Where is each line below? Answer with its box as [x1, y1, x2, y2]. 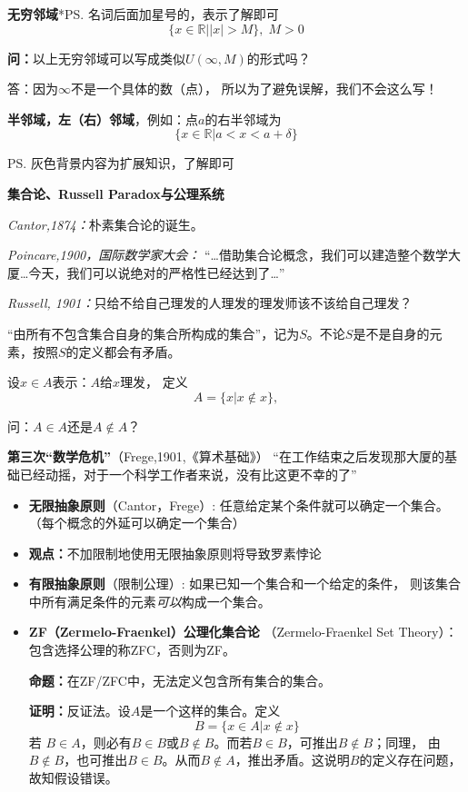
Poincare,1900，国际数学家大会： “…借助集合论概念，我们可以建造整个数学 [7, 245, 448, 264]
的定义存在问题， [359, 750, 462, 769]
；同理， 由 [373, 732, 441, 751]
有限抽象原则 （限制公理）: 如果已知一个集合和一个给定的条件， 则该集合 [28, 574, 462, 593]
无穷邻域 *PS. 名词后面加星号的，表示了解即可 [7, 5, 279, 23]
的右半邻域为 [204, 109, 282, 128]
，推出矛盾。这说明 [234, 750, 350, 769]
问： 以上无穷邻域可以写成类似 [7, 48, 185, 67]
